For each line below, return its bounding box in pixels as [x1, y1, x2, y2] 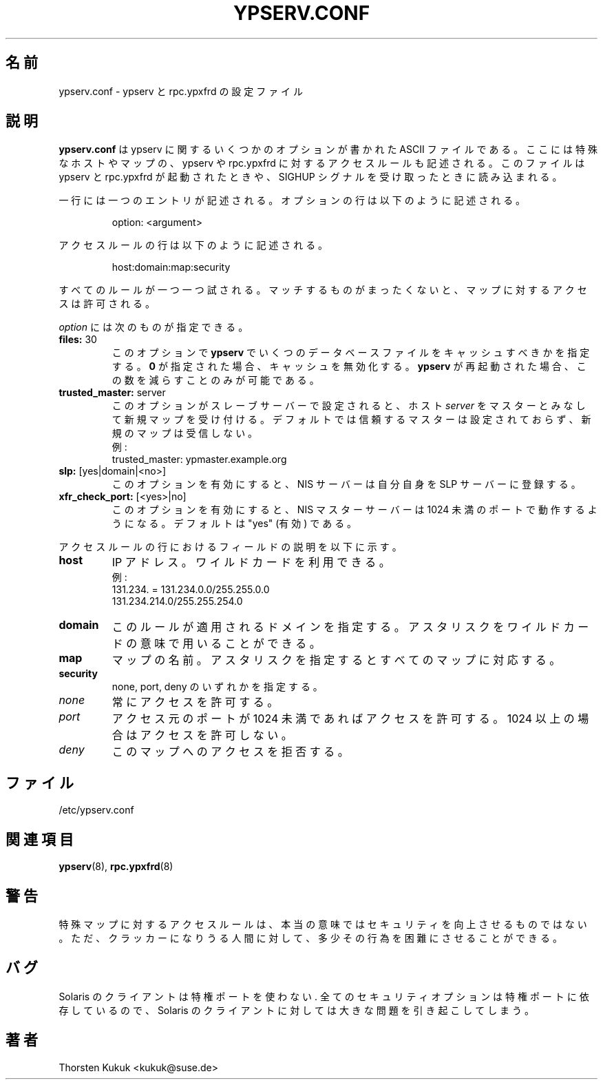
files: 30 [59, 333, 97, 346]
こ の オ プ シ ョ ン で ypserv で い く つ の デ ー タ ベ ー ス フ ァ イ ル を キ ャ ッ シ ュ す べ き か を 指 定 [112, 347, 590, 359]
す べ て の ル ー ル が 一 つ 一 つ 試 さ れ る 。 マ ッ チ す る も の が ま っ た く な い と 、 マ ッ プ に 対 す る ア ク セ [59, 284, 587, 296]
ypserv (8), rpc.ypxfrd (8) [59, 860, 173, 873]
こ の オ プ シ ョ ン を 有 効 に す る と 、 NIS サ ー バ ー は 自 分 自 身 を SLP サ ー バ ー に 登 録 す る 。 [112, 478, 581, 490]
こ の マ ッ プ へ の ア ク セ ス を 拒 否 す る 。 [112, 745, 349, 759]
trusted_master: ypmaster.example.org [112, 453, 287, 466]
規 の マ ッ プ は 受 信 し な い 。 [112, 427, 258, 440]
